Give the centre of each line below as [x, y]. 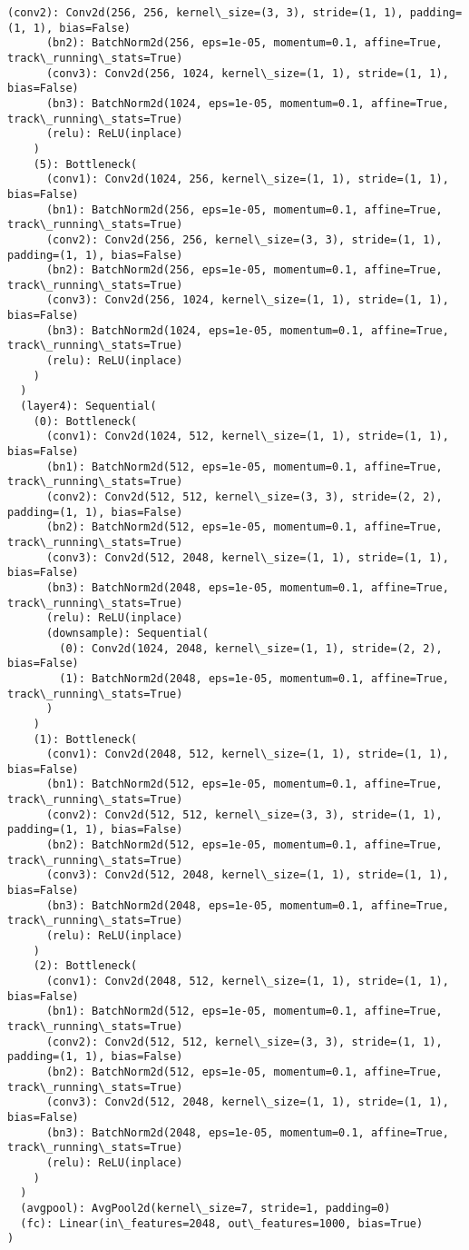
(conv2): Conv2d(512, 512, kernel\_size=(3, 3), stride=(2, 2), [244, 497]
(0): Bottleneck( [85, 421]
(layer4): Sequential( [88, 407]
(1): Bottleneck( [85, 739]
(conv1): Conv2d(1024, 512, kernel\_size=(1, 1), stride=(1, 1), [247, 437]
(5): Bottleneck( [85, 164]
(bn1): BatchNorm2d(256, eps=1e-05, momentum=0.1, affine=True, [244, 209]
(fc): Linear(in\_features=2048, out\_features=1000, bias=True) [222, 1223]
